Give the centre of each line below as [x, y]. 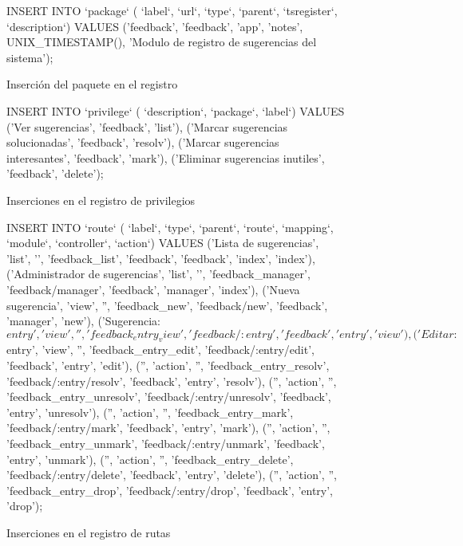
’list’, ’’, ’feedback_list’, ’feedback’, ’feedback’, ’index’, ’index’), [161, 258]
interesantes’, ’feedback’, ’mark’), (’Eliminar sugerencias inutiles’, [166, 157]
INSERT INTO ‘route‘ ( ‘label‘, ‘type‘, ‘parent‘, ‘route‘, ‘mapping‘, [170, 227]
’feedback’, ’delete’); [55, 173]
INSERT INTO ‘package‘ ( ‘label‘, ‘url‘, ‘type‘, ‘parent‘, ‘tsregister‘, [172, 10]
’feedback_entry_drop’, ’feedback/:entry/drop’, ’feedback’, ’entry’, [170, 490]
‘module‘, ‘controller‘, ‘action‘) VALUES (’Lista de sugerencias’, [163, 243]
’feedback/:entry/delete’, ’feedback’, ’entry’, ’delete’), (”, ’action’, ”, [172, 475]
